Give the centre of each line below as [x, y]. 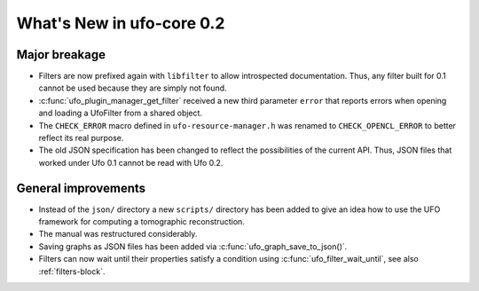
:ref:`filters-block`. [72, 271]
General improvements [81, 188]
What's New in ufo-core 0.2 [121, 23]
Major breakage [61, 55]
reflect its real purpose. [81, 138]
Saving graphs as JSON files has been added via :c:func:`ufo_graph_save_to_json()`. [193, 246]
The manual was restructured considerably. [118, 234]
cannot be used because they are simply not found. [133, 88]
